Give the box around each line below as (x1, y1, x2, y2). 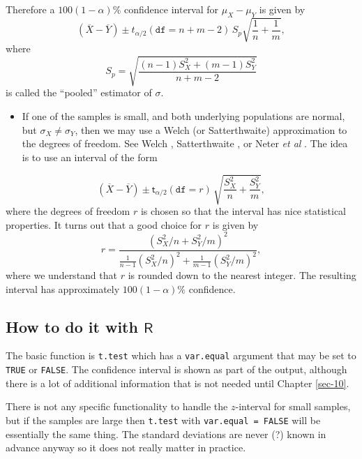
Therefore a (6, 2, 55, 16)
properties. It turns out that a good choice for (6, 217, 202, 232)
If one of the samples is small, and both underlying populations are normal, (22, 109, 345, 123)
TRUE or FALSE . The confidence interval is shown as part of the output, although (6, 362, 347, 377)
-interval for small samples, (235, 399, 351, 414)
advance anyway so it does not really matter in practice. (6, 440, 246, 455)
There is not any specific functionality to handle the (6, 399, 228, 414)
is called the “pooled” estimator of (6, 85, 152, 100)
